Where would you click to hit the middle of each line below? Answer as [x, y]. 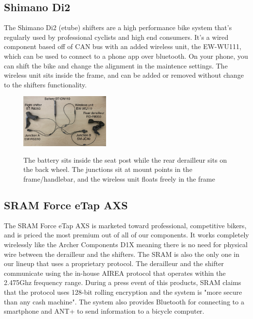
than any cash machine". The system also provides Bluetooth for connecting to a [124, 301]
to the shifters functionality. [45, 84]
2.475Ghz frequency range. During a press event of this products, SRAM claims [123, 282]
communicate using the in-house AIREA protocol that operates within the [115, 273]
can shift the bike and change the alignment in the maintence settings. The [116, 65]
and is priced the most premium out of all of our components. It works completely [126, 235]
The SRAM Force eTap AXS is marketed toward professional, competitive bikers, [125, 225]
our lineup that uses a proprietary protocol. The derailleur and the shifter [114, 263]
